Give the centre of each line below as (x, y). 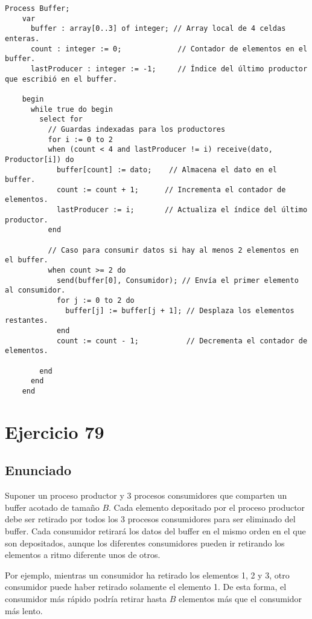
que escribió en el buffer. (61, 79)
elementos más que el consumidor (240, 598)
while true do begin (72, 109)
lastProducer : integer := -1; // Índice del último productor (169, 69)
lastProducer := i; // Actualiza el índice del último (182, 210)
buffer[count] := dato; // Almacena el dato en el (167, 170)
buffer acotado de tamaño (52, 507)
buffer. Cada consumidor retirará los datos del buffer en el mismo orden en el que (155, 530)
